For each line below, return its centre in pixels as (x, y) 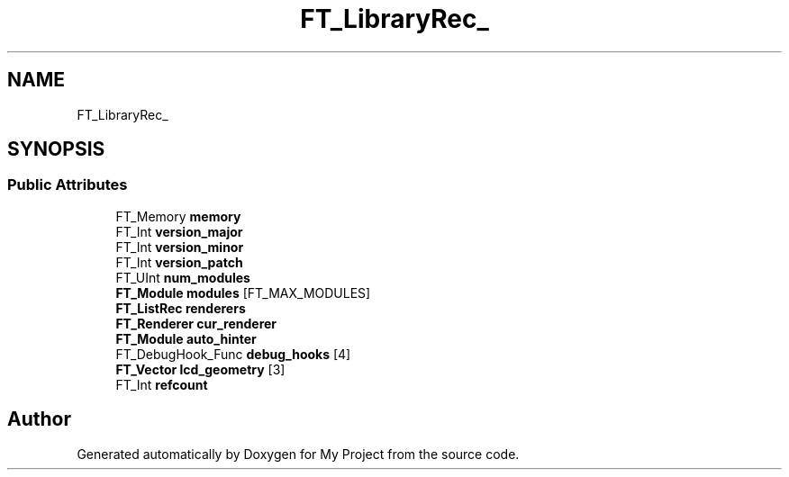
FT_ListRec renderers (181, 308)
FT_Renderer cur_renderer (196, 323)
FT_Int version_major (179, 231)
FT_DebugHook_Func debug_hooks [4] (233, 354)
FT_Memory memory (178, 216)
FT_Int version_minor (180, 247)
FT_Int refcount (162, 384)
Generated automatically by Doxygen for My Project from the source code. (298, 454)
